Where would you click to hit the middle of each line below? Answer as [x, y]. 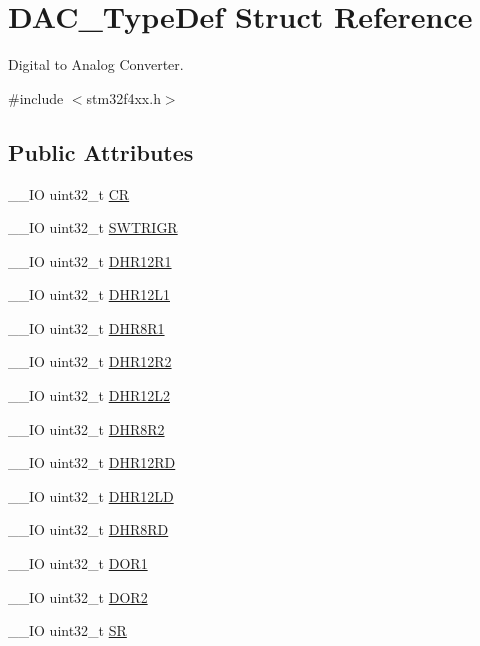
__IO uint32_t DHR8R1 [86, 327]
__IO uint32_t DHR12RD [92, 462]
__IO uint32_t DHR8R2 [86, 428]
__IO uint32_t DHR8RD [88, 529]
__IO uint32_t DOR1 [78, 563]
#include [36, 97]
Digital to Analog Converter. [96, 64]
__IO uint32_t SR [67, 630]
